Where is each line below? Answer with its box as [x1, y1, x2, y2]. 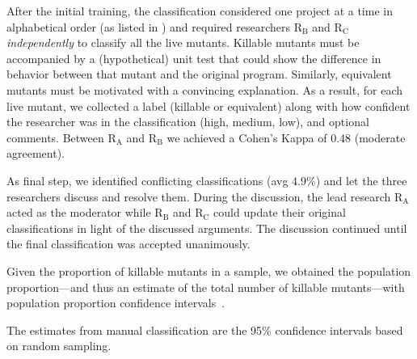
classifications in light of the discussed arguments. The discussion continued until [6, 219, 407, 236]
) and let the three [315, 171, 407, 188]
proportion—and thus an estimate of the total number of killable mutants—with [6, 278, 405, 295]
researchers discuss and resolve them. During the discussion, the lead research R [6, 188, 403, 205]
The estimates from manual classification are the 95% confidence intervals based [6, 321, 403, 338]
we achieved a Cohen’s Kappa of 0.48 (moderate [166, 129, 406, 146]
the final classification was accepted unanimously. [6, 235, 251, 252]
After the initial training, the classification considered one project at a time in [6, 2, 393, 19]
